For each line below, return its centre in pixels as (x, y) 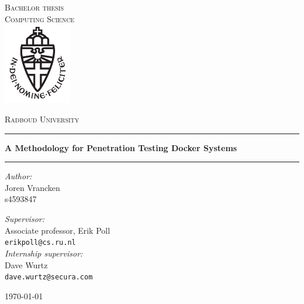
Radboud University (42, 119)
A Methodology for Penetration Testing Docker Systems (121, 147)
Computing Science (40, 18)
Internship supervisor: (44, 253)
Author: (18, 176)
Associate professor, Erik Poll (58, 230)
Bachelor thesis (34, 7)
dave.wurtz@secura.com (49, 277)
